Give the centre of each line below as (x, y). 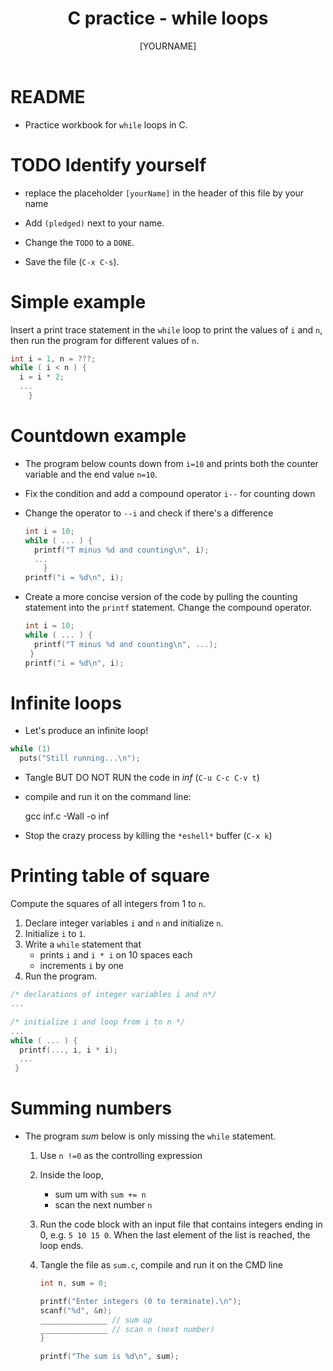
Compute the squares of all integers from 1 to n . (108, 904)
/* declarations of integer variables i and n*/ (113, 995)
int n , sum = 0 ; (73, 1283)
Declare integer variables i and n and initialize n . (124, 923)
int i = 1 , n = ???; (53, 358)
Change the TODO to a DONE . (79, 242)
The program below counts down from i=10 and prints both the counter (171, 463)
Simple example (78, 301)
